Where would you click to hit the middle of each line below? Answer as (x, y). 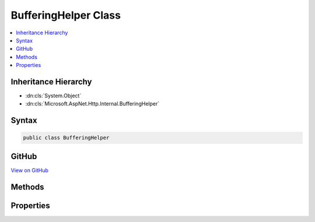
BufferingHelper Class (66, 15)
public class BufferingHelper (66, 138)
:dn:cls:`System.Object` (53, 96)
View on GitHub (30, 170)
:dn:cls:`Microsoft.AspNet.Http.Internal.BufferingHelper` (92, 104)
